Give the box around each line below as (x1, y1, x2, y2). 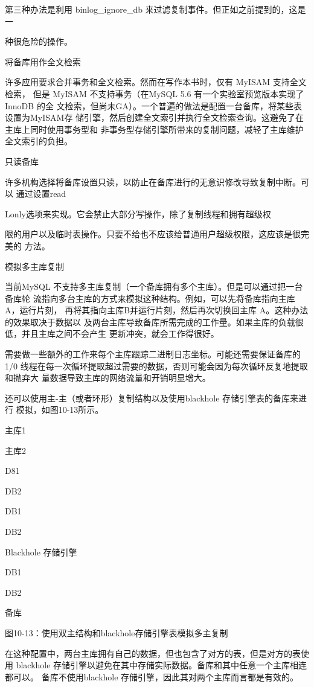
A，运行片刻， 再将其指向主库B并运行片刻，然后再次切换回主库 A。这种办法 (5, 304, 309, 316)
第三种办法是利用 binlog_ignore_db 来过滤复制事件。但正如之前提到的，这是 (5, 3, 306, 15)
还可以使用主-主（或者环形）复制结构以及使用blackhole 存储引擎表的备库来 (5, 391, 299, 404)
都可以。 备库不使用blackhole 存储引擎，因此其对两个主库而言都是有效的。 (5, 670, 299, 683)
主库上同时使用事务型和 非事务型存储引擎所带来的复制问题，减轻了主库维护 (5, 123, 304, 135)
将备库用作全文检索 (5, 55, 81, 68)
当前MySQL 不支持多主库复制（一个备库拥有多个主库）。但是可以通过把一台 (5, 280, 303, 293)
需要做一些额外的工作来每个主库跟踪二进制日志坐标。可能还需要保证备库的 (5, 348, 301, 360)
